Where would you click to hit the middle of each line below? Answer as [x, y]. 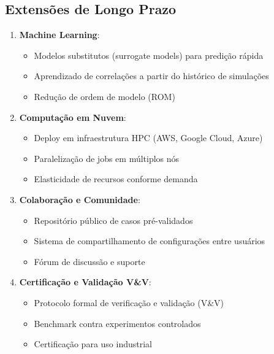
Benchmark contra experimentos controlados [117, 323]
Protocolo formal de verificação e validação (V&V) [129, 302]
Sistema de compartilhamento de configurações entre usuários [150, 241]
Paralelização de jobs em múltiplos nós [107, 158]
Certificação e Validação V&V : [85, 282]
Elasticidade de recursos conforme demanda [116, 179]
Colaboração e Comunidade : [80, 199]
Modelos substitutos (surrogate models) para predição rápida [149, 55]
